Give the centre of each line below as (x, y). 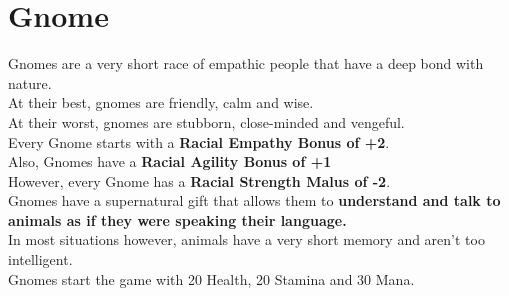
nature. (30, 82)
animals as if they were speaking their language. (177, 219)
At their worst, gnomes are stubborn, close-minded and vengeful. (206, 121)
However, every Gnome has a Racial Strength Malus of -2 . (199, 180)
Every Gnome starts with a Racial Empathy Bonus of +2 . (199, 141)
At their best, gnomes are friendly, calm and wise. (161, 102)
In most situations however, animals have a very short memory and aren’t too (246, 239)
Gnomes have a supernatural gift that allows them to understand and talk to (254, 200)
